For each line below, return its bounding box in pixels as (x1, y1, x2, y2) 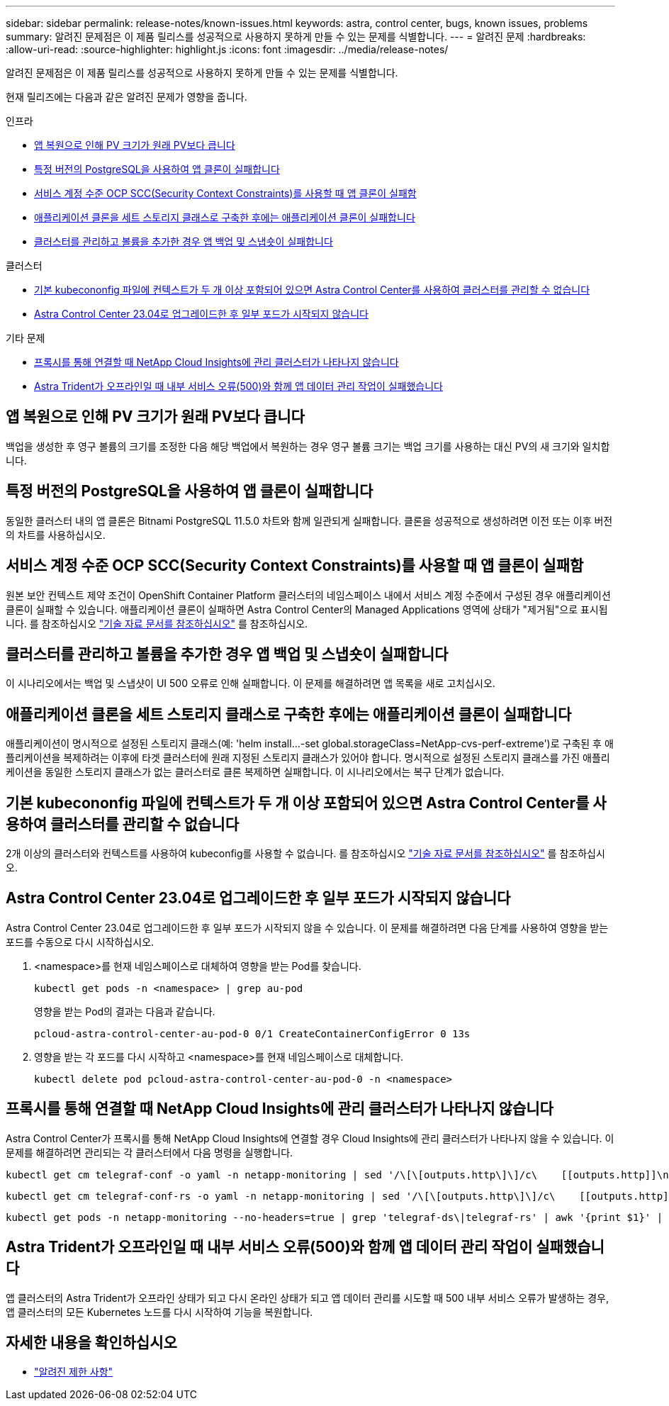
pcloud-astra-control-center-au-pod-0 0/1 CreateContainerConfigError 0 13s (34, 1027, 471, 1039)
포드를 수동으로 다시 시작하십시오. (6, 935, 154, 948)
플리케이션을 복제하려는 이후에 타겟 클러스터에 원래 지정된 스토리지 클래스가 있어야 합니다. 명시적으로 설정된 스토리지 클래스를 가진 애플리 (6, 752, 610, 764)
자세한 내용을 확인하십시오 (6, 1334, 177, 1352)
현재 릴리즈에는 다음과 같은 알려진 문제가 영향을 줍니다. (6, 91, 247, 103)
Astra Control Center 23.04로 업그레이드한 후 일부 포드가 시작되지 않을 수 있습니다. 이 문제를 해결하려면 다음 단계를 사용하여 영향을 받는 (6, 921, 609, 934)
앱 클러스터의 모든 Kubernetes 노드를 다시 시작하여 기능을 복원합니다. (6, 1305, 313, 1318)
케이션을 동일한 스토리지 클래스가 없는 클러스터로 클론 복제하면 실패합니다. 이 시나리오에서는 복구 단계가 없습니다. (6, 766, 505, 779)
